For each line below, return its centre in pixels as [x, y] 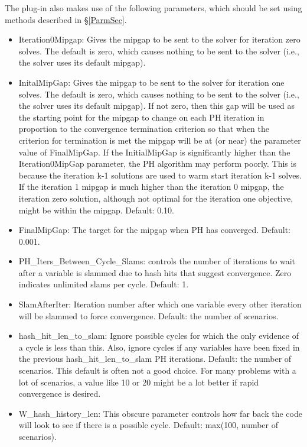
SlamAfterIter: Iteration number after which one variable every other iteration [160, 304]
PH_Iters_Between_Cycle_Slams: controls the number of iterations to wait [157, 261]
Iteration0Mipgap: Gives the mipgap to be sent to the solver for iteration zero [159, 39]
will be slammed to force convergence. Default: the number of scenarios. [148, 315]
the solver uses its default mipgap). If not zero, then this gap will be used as [157, 106]
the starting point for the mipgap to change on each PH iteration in [141, 117]
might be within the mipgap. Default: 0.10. [96, 210]
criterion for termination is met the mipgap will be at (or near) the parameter [160, 140]
